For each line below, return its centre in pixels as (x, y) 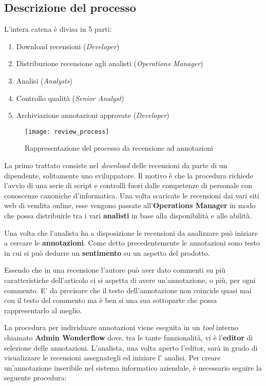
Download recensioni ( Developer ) (68, 46)
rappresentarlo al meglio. (43, 310)
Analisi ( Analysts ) (44, 80)
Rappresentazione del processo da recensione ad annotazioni (119, 148)
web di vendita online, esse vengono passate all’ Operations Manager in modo (130, 205)
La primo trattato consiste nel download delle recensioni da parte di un (116, 165)
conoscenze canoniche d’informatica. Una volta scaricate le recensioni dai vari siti (132, 195)
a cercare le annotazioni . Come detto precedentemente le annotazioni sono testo (132, 243)
